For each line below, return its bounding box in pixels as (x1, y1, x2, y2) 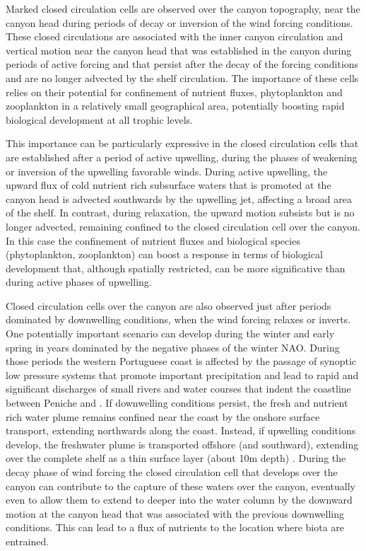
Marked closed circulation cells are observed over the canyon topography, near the (6, 1, 360, 16)
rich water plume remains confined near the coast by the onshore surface (6, 409, 320, 424)
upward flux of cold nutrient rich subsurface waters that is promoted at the (6, 178, 331, 192)
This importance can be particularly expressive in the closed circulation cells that (6, 136, 359, 151)
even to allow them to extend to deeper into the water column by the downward (6, 492, 353, 507)
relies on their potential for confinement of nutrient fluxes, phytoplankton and (6, 84, 343, 99)
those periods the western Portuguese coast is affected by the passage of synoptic (6, 354, 356, 369)
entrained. (6, 533, 49, 548)
